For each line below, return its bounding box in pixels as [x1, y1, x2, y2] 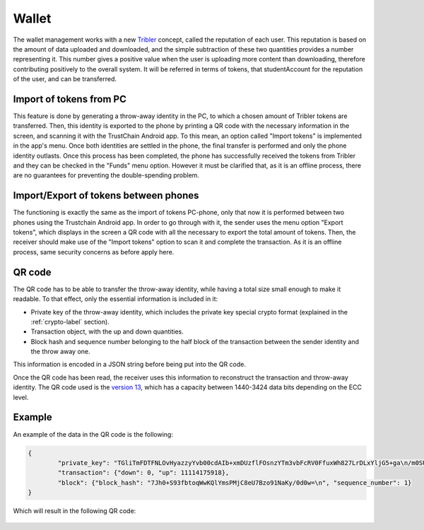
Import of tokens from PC [13, 93, 126, 105]
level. [13, 393, 29, 401]
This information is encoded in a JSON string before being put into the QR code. [13, 360, 247, 369]
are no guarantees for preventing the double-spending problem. [13, 171, 199, 179]
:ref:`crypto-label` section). [30, 317, 110, 326]
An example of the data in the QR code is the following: [13, 430, 173, 438]
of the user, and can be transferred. [13, 75, 117, 83]
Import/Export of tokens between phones [13, 189, 199, 201]
